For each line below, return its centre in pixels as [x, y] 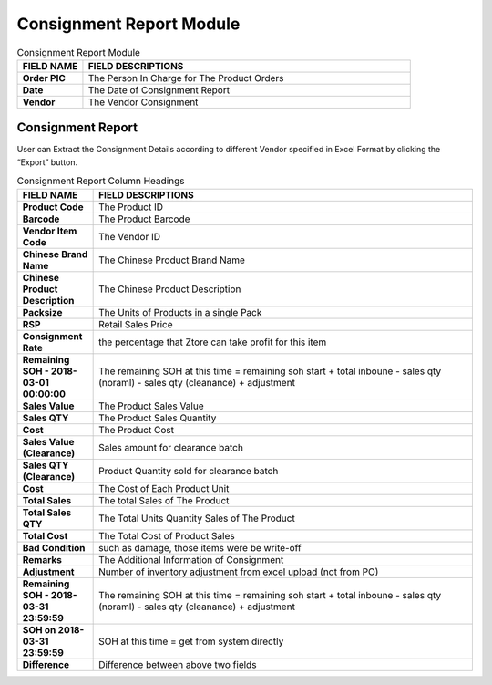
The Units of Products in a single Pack [180, 312]
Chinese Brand [55, 254]
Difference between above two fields [178, 664]
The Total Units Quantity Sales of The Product [197, 518]
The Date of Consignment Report [159, 89]
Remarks [42, 559]
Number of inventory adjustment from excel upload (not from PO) [239, 572]
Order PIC [44, 78]
